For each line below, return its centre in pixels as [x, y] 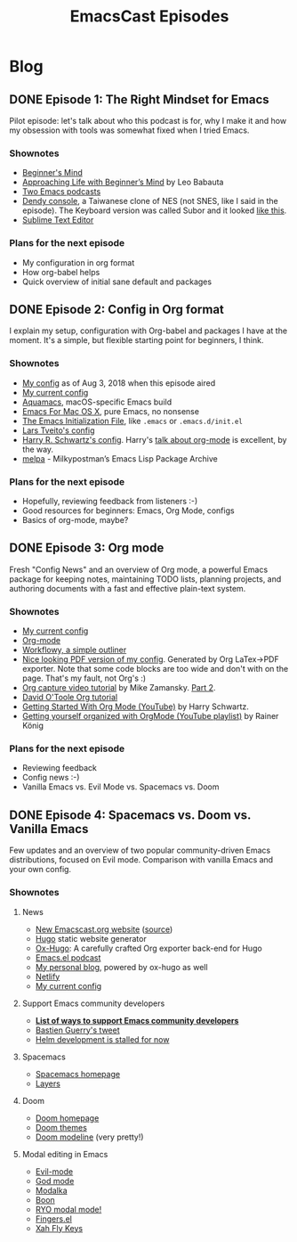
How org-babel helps [61, 272]
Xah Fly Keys [59, 1228]
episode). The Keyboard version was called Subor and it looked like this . [154, 210]
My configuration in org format [78, 262]
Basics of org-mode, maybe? [75, 520]
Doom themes [61, 1127]
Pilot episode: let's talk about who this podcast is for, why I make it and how [148, 121]
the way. [38, 449]
